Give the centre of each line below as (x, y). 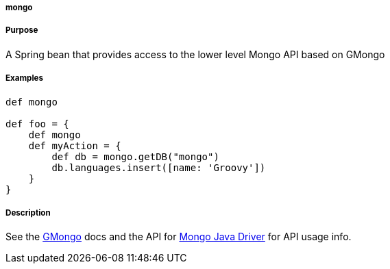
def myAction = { (75, 145)
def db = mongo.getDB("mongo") (135, 156)
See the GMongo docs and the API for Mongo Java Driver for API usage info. (179, 237)
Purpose (22, 30)
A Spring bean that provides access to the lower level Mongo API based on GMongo (195, 54)
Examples (24, 78)
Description (28, 213)
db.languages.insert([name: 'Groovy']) (159, 167)
